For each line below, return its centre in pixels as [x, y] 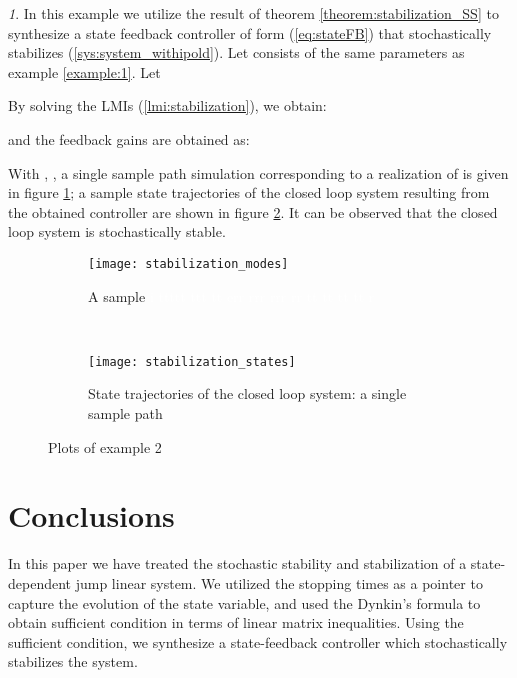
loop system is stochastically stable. [117, 231]
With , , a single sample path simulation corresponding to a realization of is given [258, 172]
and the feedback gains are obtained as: [129, 138]
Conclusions [91, 515]
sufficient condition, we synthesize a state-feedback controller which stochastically [258, 641]
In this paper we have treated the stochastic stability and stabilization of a [237, 563]
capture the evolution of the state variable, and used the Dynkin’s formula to [244, 602]
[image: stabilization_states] [192, 361]
